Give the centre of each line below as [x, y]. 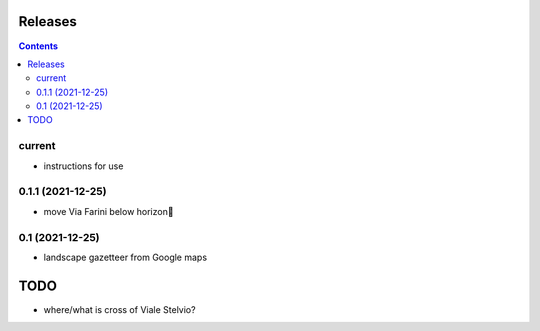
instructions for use [83, 166]
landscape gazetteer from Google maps [125, 257]
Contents [38, 46]
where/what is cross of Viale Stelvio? [119, 309]
